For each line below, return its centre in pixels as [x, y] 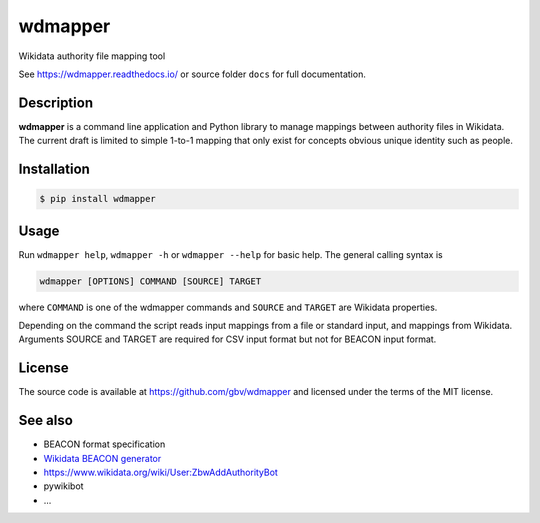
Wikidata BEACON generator [102, 458]
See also [46, 420]
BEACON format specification [104, 444]
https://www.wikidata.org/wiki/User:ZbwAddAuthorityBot [161, 472]
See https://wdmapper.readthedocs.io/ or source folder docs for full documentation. [192, 74]
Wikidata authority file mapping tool [92, 56]
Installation [54, 169]
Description [56, 102]
